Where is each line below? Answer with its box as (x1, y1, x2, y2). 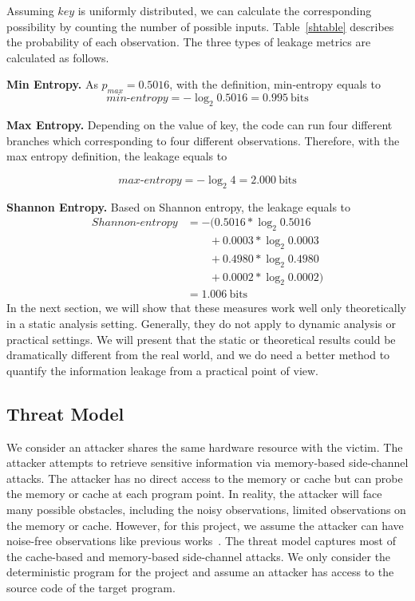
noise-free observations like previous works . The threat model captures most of (6, 532, 397, 549)
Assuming (6, 2, 54, 18)
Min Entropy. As (6, 76, 98, 93)
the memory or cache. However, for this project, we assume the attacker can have (6, 516, 404, 533)
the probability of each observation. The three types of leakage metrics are (6, 34, 371, 50)
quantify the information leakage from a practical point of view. (6, 362, 318, 378)
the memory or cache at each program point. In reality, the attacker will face (6, 485, 382, 502)
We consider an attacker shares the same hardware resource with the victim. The (6, 438, 403, 455)
